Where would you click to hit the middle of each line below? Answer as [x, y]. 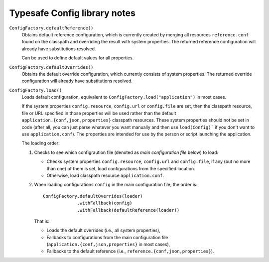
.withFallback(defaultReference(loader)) [128, 210]
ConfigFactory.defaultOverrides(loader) [93, 196]
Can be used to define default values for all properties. [78, 58]
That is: [42, 221]
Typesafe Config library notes [72, 13]
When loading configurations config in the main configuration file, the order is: [116, 185]
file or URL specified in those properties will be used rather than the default [99, 113]
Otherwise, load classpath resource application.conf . [105, 175]
